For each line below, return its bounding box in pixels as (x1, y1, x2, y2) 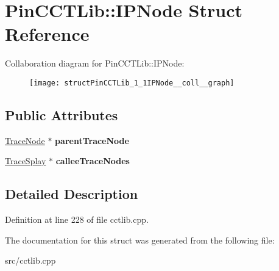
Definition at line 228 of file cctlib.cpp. (5, 213, 149, 226)
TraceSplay (5, 154, 46, 167)
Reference (5, 21, 90, 46)
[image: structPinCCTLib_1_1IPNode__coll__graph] (29, 78, 235, 87)
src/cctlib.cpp (5, 254, 56, 267)
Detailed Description (5, 184, 138, 203)
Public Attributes (5, 105, 118, 124)
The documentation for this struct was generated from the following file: (5, 233, 275, 246)
